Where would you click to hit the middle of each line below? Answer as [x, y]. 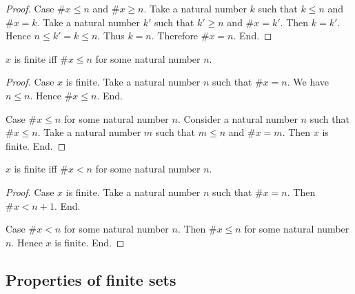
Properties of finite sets [91, 279]
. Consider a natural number [237, 118]
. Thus [111, 36]
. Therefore [175, 36]
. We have [308, 82]
